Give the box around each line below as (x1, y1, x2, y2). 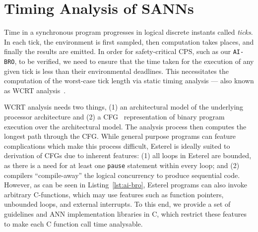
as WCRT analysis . (4, 85, 66, 95)
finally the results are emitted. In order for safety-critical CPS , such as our (4, 46, 231, 57)
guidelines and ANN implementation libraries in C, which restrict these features (4, 209, 247, 219)
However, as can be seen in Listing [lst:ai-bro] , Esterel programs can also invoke (4, 179, 247, 190)
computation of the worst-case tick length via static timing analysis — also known (4, 75, 254, 86)
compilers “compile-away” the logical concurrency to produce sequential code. (4, 170, 240, 180)
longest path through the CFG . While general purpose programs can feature (4, 131, 236, 141)
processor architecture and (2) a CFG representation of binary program (4, 112, 225, 121)
